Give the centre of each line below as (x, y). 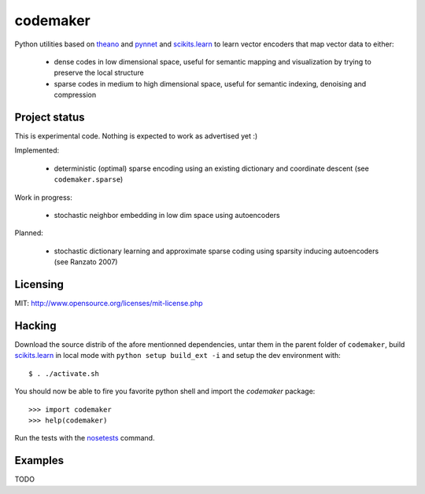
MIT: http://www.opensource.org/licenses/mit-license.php (109, 304)
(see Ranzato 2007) (86, 262)
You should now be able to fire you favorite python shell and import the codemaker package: (165, 391)
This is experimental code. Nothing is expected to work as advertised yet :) (136, 136)
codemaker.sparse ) (89, 179)
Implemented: (37, 150)
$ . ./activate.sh (64, 373)
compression (75, 95)
